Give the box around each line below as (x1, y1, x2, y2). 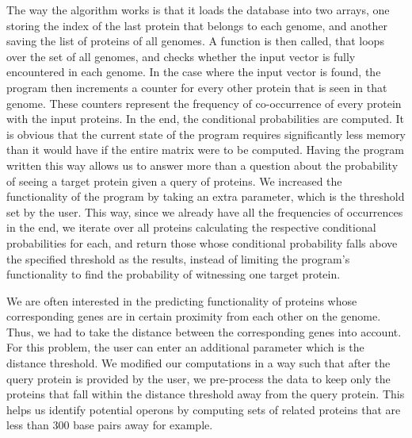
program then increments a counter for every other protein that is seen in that (6, 79, 387, 95)
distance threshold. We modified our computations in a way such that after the (6, 355, 391, 371)
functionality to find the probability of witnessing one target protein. (6, 266, 341, 282)
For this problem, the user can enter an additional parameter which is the (6, 339, 364, 355)
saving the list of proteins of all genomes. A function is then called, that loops (6, 33, 384, 49)
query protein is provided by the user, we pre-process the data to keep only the (6, 370, 391, 386)
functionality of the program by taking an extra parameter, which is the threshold (6, 188, 405, 205)
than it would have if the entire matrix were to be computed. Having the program (6, 141, 404, 158)
